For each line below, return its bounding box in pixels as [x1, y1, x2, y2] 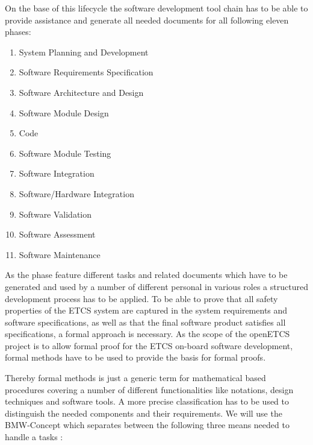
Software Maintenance [19, 248, 101, 260]
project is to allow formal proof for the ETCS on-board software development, [5, 339, 293, 352]
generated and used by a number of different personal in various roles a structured [5, 280, 308, 292]
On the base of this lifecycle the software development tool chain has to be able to [5, 2, 308, 14]
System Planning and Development [19, 45, 149, 58]
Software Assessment [19, 228, 96, 241]
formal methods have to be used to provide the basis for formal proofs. [5, 351, 266, 364]
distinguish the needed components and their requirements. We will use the [5, 406, 282, 419]
